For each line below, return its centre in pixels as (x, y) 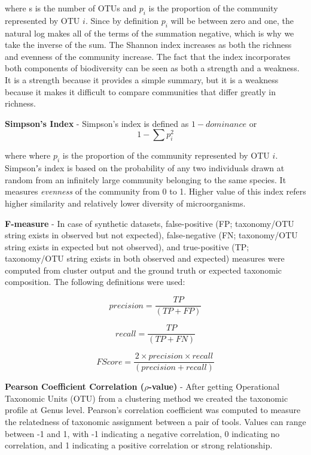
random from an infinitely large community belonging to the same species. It (146, 179)
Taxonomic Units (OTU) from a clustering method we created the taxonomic (147, 398)
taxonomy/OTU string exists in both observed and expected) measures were (145, 258)
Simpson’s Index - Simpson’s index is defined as (97, 123)
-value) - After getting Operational (214, 386)
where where (28, 155)
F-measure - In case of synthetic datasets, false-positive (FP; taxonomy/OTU (150, 223)
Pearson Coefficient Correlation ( (75, 386)
